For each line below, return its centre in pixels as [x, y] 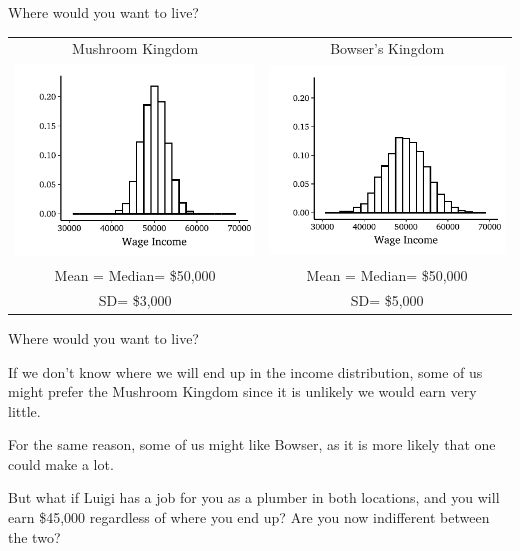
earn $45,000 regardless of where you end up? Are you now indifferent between [249, 517]
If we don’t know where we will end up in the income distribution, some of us [245, 371]
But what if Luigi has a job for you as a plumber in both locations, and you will [254, 497]
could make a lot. [61, 463]
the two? [34, 536]
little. [24, 410]
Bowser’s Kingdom [387, 48]
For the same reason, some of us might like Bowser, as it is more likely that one [252, 444]
